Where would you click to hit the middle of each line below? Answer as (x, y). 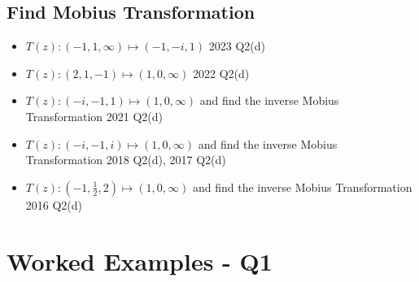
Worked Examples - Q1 (140, 260)
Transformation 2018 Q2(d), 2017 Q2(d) (126, 160)
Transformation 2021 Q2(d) (94, 116)
